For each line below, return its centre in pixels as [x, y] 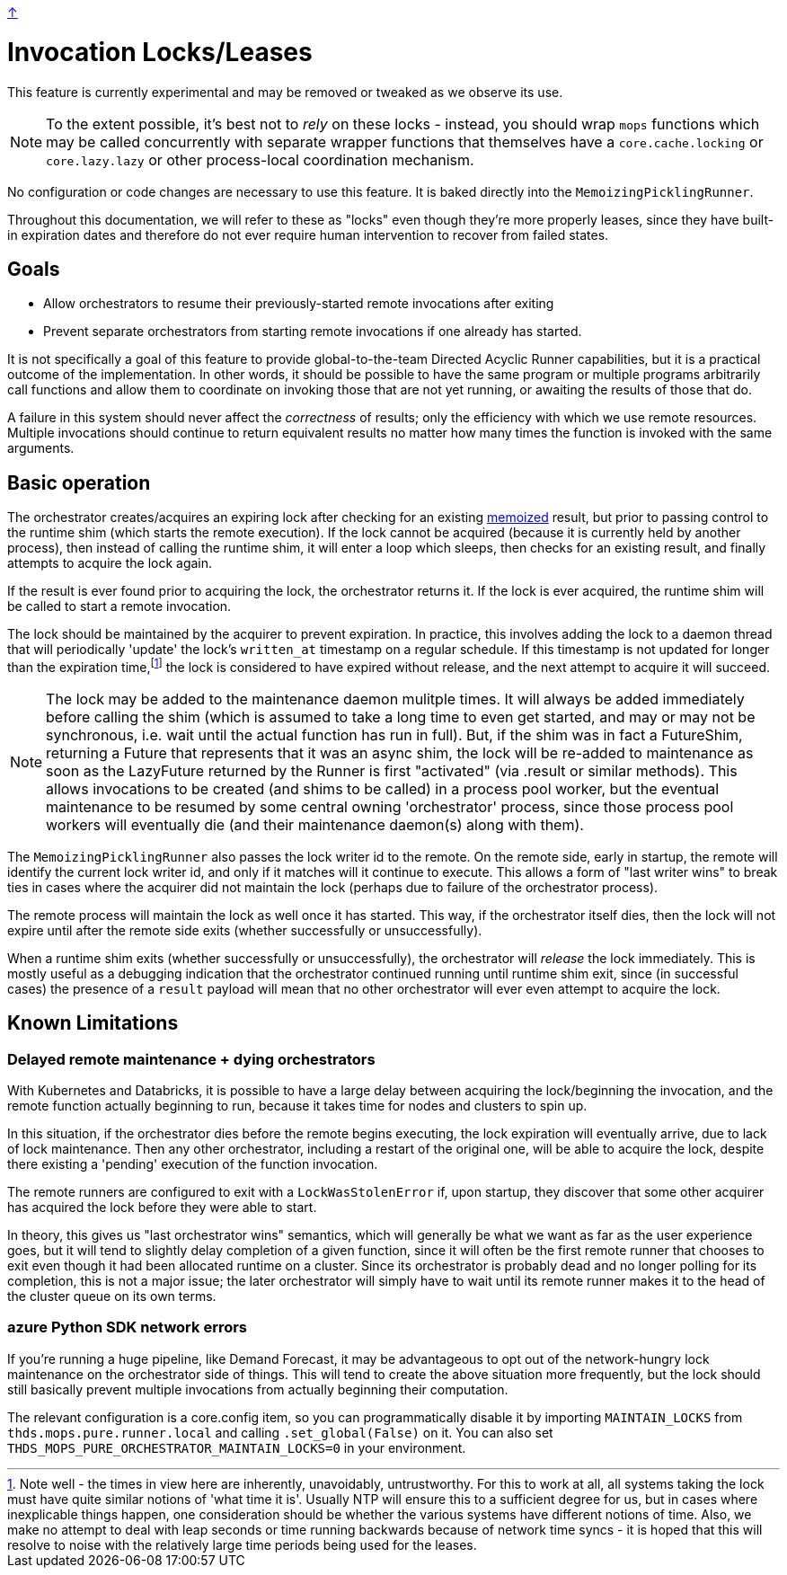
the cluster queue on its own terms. [112, 1296]
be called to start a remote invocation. [119, 606]
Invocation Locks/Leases [160, 52]
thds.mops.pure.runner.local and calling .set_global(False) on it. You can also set [280, 1432]
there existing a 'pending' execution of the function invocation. [193, 1164]
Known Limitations [93, 1023]
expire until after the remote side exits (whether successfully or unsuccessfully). [245, 930]
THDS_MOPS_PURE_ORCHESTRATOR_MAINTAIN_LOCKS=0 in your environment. [237, 1447]
